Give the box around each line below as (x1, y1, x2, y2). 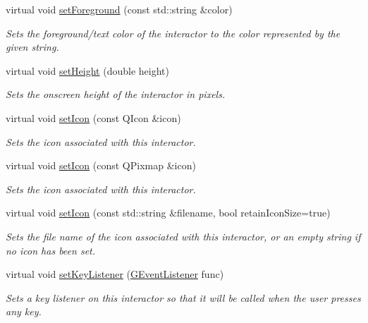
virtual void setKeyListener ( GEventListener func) (6, 267, 224, 281)
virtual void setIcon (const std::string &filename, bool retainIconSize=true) (6, 205, 331, 220)
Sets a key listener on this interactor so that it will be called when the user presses (6, 290, 361, 305)
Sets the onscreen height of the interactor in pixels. (6, 87, 226, 102)
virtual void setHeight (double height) (6, 63, 169, 78)
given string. (6, 39, 59, 54)
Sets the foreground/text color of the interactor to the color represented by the (6, 25, 341, 40)
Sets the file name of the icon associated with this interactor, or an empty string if (6, 228, 361, 243)
